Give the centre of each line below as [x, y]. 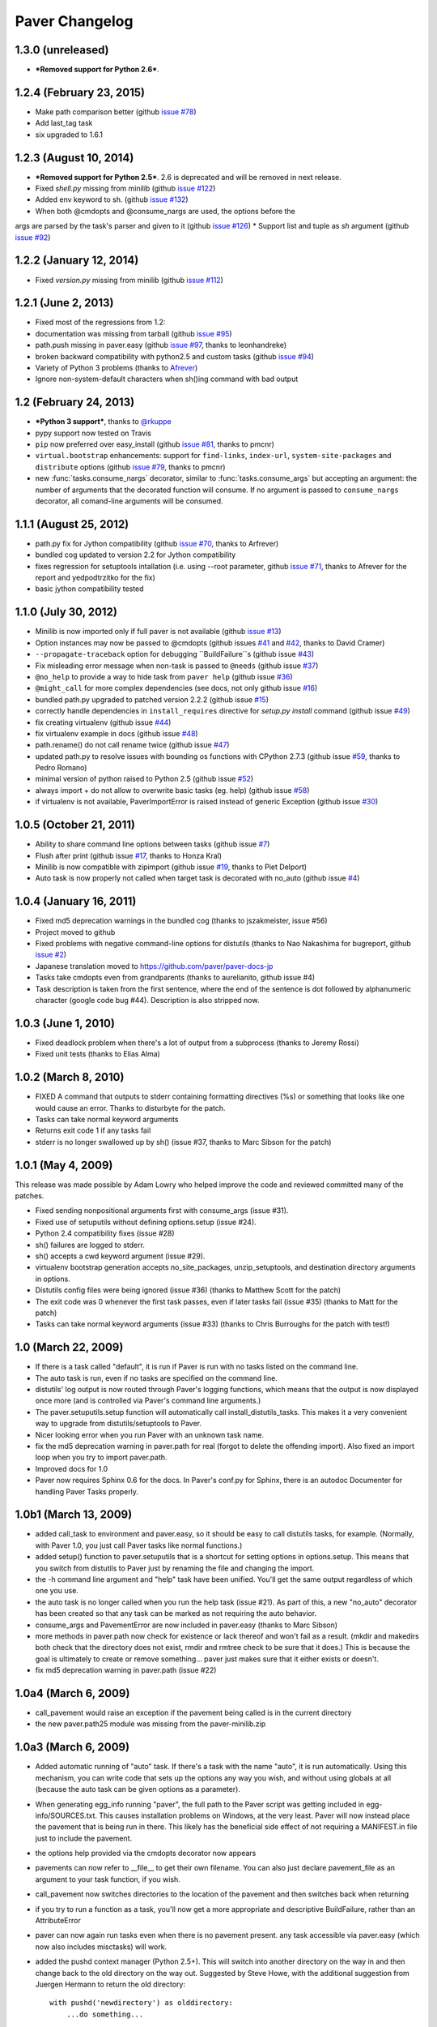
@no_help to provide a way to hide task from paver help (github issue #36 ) [164, 676]
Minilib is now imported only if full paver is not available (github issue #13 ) [159, 632]
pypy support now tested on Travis [93, 433]
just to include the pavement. [84, 1838]
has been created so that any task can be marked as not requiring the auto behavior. [176, 1613]
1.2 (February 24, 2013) [75, 403]
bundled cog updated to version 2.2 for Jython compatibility [136, 555]
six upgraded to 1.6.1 [69, 135]
